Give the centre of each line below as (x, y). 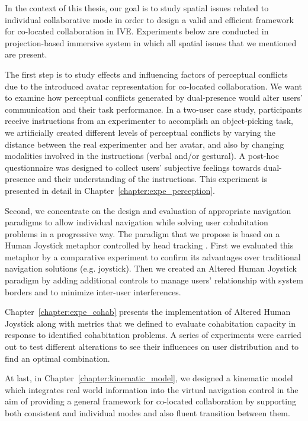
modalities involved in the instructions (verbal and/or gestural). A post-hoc (142, 156)
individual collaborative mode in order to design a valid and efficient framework (149, 19)
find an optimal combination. (57, 358)
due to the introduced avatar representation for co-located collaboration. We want (153, 86)
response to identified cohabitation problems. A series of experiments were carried (153, 335)
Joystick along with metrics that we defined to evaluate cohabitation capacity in (150, 323)
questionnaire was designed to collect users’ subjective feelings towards (133, 167)
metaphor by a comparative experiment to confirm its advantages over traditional (153, 256)
